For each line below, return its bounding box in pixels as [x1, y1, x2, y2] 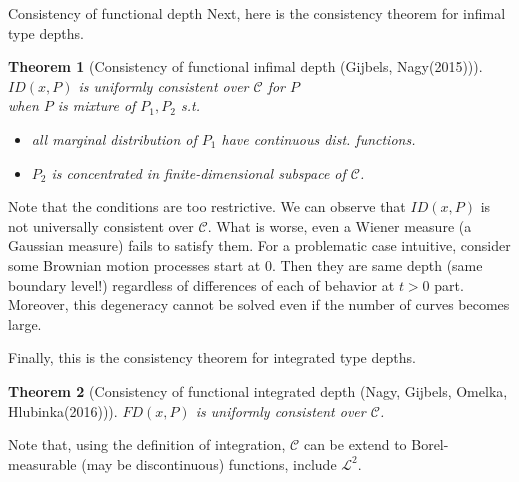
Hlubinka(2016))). [8, 400, 118, 421]
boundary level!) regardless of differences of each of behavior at [8, 274, 395, 295]
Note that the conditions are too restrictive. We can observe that [8, 196, 406, 217]
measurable [8, 453, 77, 474]
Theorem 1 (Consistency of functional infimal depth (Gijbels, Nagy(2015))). [8, 56, 483, 77]
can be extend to [303, 434, 407, 455]
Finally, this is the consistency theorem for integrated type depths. [8, 347, 416, 368]
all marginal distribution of [31, 128, 197, 149]
